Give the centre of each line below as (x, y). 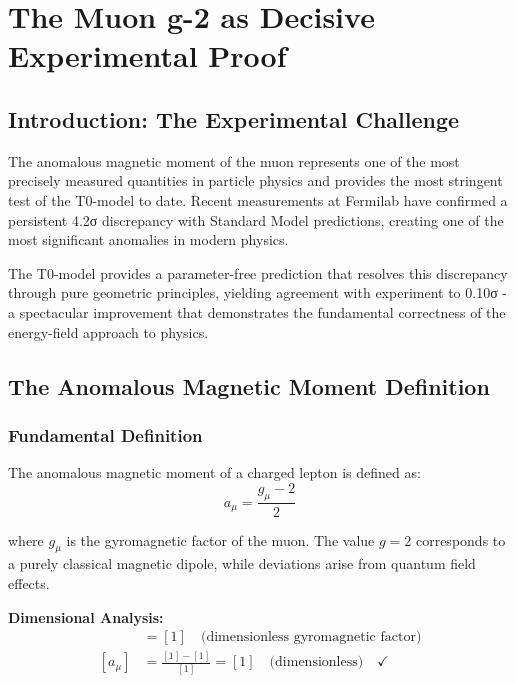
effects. (29, 582)
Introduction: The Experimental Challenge (234, 118)
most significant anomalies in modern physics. (148, 239)
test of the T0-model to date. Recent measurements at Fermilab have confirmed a (258, 199)
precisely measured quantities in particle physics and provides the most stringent (255, 180)
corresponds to (460, 539)
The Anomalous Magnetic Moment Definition (249, 385)
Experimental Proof (147, 55)
